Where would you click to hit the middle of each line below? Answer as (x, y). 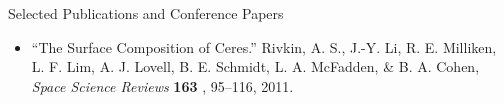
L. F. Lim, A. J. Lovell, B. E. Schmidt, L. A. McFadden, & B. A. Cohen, (255, 66)
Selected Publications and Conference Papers (146, 13)
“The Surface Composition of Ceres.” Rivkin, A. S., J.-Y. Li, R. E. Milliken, (264, 46)
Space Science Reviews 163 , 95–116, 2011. (162, 85)
